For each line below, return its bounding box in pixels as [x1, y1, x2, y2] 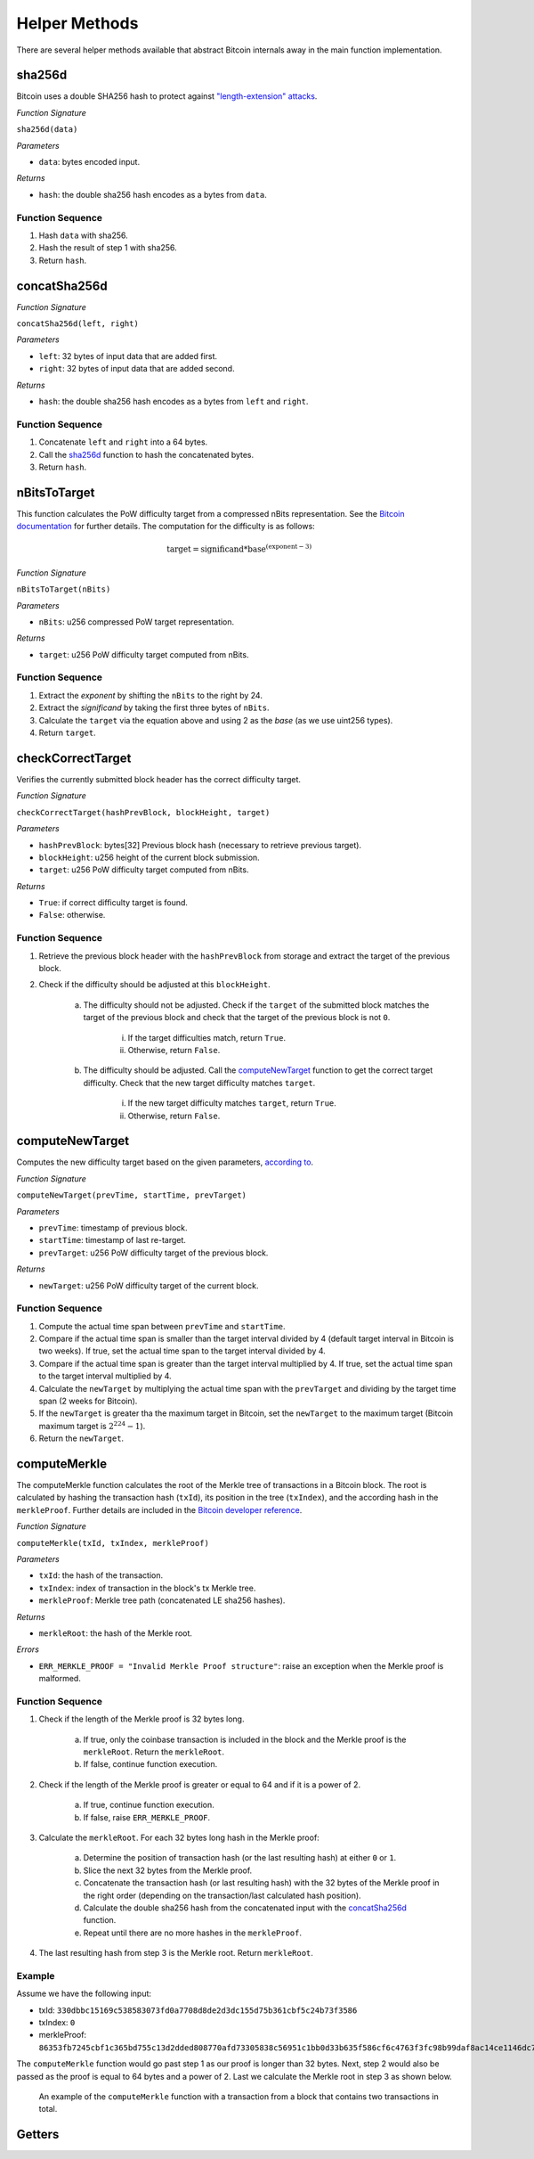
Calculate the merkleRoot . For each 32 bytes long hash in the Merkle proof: [38, 1832, 320, 1844]
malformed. [38, 1673, 82, 1684]
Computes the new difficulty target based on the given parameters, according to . [16, 1157, 314, 1167]
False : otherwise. [38, 910, 106, 920]
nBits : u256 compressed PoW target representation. [38, 616, 235, 627]
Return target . [38, 727, 97, 739]
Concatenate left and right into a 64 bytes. [38, 437, 208, 447]
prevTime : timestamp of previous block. [38, 1222, 188, 1233]
